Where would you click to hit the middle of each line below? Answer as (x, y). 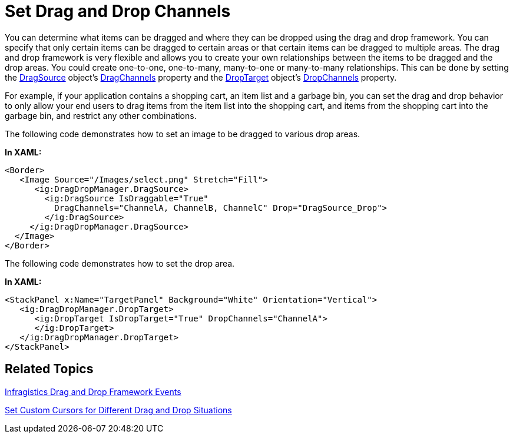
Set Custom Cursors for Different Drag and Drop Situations (118, 410)
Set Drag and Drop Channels (118, 11)
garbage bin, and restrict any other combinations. (101, 115)
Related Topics (49, 369)
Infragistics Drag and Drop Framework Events (93, 391)
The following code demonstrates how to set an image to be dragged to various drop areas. (183, 134)
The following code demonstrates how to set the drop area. (120, 263)
